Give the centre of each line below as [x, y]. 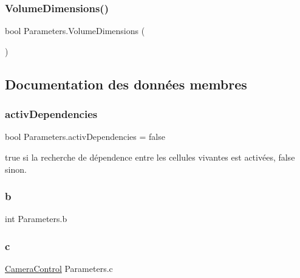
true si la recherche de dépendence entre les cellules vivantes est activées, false [150, 157]
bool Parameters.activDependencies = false [85, 137]
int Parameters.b [36, 219]
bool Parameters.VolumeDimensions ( [75, 31]
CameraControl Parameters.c [59, 269]
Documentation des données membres [126, 84]
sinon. [16, 169]
